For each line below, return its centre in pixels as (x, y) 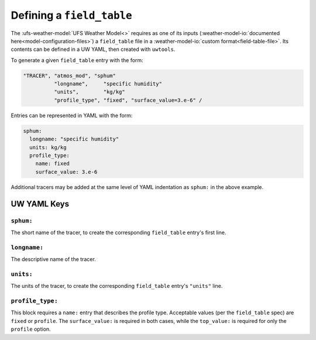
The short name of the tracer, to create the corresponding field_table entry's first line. (118, 232)
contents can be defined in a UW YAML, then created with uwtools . (93, 49)
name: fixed (53, 164)
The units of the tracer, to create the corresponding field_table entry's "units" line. (117, 286)
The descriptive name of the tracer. (53, 259)
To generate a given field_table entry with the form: (77, 60)
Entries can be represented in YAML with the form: (72, 115)
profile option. (31, 329)
